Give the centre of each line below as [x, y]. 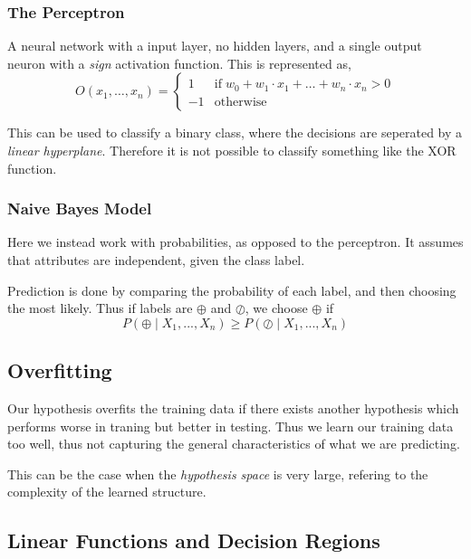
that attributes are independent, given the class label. [156, 260]
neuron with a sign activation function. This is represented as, [179, 63]
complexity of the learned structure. [107, 492]
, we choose [276, 308]
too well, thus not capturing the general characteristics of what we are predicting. [234, 444]
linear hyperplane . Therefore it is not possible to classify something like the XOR [232, 150]
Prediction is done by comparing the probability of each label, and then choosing [232, 290]
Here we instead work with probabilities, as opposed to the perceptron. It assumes [235, 242]
